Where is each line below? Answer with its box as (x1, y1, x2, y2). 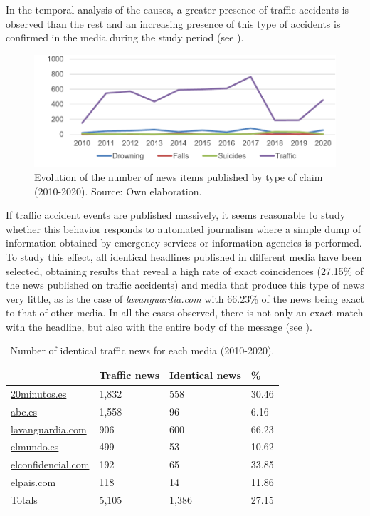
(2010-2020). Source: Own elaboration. (34, 183, 202, 198)
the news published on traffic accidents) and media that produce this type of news (6, 277, 364, 292)
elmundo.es (11, 439, 59, 454)
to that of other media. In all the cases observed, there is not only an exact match (6, 305, 364, 320)
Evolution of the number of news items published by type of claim (34, 169, 323, 184)
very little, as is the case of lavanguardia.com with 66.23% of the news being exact (6, 291, 364, 306)
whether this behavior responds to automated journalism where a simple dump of (6, 221, 361, 236)
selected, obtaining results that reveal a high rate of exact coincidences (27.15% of (6, 263, 364, 278)
